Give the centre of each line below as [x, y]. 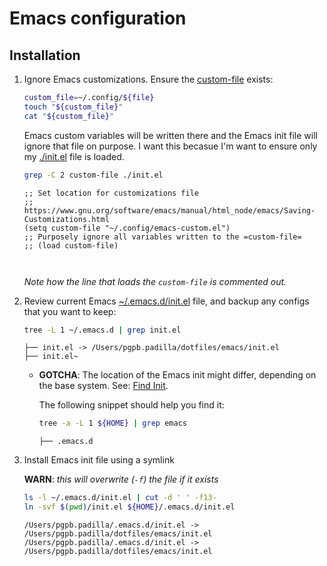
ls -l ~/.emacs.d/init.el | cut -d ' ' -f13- [120, 498]
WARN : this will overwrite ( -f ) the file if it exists [121, 479]
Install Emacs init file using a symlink [99, 460]
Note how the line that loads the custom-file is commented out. [155, 281]
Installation [45, 55]
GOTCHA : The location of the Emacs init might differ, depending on [177, 375]
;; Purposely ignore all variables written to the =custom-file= [162, 237]
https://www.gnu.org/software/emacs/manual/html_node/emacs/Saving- [169, 210]
